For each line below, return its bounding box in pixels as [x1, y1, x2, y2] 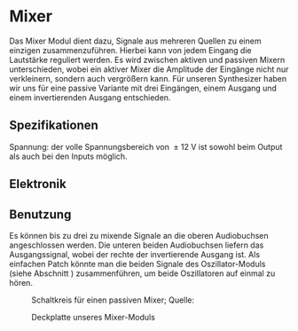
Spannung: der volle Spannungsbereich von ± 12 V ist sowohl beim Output [9, 141, 283, 152]
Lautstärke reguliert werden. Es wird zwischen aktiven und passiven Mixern [9, 54, 286, 65]
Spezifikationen [9, 118, 99, 133]
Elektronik [9, 177, 67, 192]
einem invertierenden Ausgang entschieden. [9, 91, 171, 103]
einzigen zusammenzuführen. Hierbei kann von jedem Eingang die [9, 44, 252, 55]
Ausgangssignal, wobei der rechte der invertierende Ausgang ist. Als [9, 248, 260, 259]
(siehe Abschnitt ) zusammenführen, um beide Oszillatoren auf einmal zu [9, 268, 276, 279]
